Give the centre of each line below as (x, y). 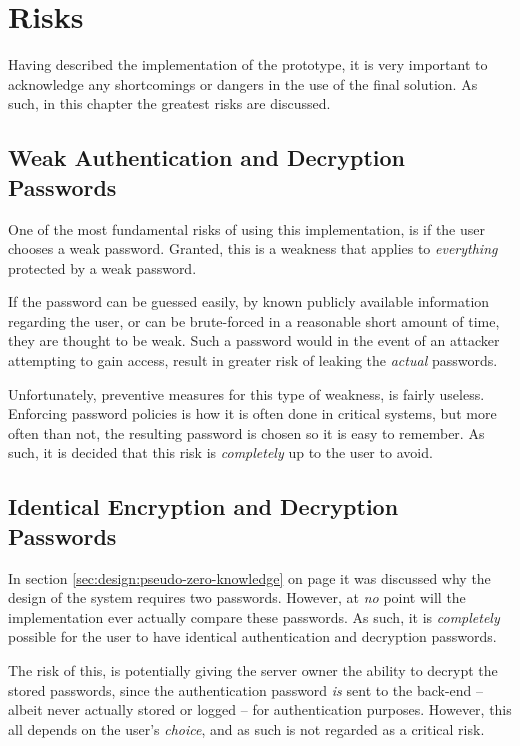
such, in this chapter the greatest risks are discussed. (169, 103)
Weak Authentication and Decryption (206, 157)
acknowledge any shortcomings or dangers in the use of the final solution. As (243, 83)
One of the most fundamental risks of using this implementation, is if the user (247, 228)
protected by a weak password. (102, 267)
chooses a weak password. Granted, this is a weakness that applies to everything (253, 248)
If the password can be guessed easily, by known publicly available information (249, 301)
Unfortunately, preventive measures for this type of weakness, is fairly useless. (246, 393)
